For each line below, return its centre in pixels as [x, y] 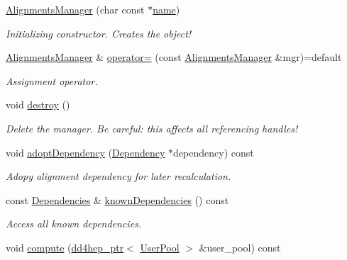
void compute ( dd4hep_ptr [65, 247]
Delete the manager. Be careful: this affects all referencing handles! [152, 128]
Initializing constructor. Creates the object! [99, 33]
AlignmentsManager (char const [75, 9]
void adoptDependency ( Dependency [86, 152]
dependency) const [214, 152]
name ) [166, 9]
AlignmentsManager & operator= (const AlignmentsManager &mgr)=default [174, 57]
